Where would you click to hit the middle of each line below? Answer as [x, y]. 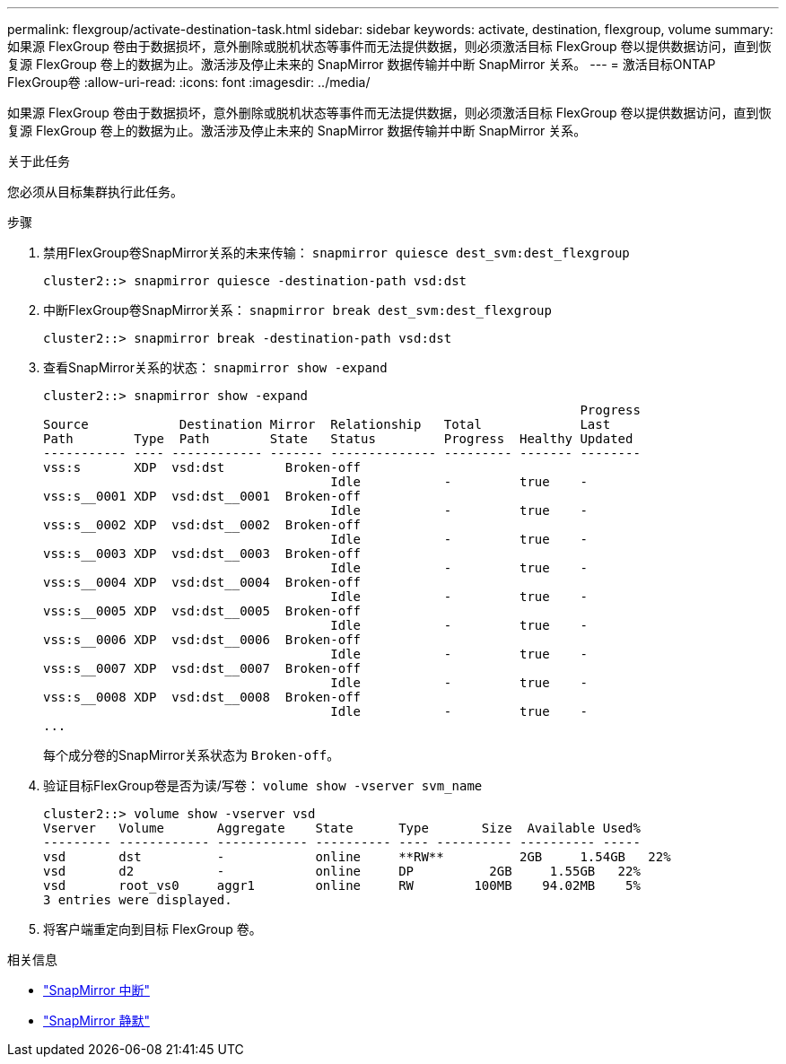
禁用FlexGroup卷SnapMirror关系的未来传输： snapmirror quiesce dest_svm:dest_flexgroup [336, 253]
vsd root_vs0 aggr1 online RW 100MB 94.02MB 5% [342, 885]
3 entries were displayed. [138, 900]
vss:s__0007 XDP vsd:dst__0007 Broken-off [202, 668]
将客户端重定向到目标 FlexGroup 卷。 [153, 929]
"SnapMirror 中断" [96, 990]
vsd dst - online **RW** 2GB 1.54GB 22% [357, 857]
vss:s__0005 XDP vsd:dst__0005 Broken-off [202, 611]
